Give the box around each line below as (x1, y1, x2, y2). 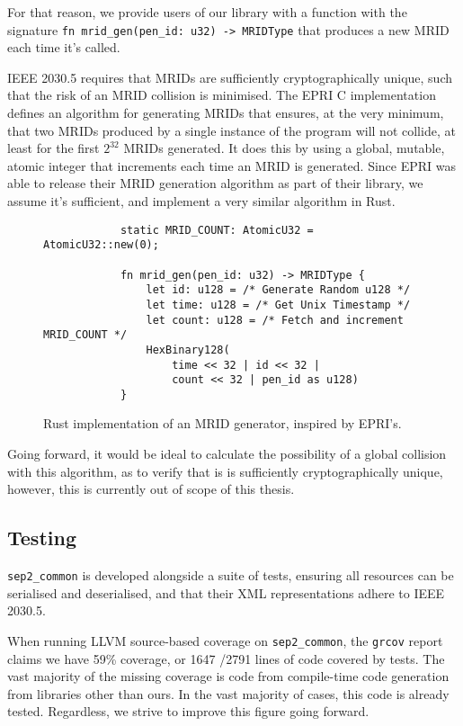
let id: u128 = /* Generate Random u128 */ (146, 283, 411, 297)
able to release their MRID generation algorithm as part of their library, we (7, 174, 423, 193)
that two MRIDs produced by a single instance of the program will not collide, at (7, 121, 456, 139)
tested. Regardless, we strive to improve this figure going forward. (7, 702, 370, 721)
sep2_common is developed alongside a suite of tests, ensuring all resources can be (7, 566, 454, 585)
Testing (7, 524, 76, 551)
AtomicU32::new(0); (43, 238, 159, 252)
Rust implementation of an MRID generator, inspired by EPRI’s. (43, 414, 402, 433)
